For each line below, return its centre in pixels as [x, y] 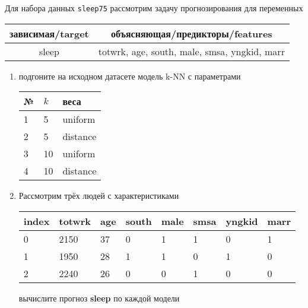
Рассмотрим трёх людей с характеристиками [99, 196]
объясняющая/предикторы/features [192, 33]
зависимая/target [49, 33]
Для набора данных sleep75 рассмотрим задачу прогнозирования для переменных [154, 8]
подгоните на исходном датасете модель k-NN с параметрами [130, 76]
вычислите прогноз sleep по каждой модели [99, 298]
